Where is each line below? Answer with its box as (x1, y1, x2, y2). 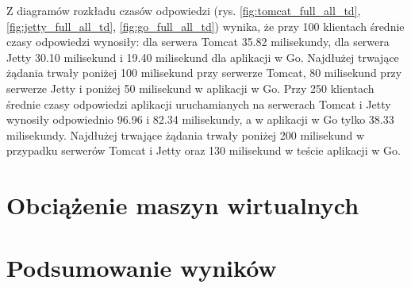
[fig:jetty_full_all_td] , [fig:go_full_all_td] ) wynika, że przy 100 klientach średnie (6, 17, 405, 34)
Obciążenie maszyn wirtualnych (6, 189, 359, 221)
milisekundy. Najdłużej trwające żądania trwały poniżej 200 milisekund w (6, 126, 365, 143)
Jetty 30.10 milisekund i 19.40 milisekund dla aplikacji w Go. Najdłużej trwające (6, 48, 399, 65)
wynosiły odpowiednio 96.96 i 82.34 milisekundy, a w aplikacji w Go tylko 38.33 (6, 111, 394, 128)
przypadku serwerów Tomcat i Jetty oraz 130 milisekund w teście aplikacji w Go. (6, 142, 401, 159)
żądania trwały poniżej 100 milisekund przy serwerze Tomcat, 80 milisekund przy (6, 64, 402, 81)
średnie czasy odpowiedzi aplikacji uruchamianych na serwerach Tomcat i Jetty (6, 95, 391, 112)
